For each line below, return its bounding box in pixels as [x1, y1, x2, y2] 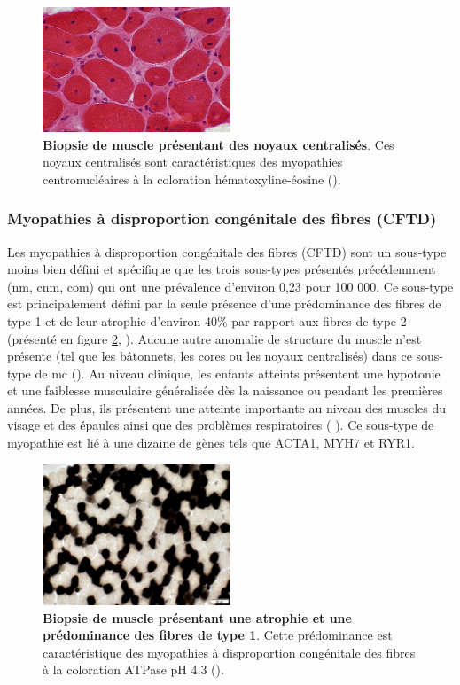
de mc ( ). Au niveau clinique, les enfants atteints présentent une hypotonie [35, 363, 441, 382]
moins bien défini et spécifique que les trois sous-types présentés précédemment [7, 260, 436, 278]
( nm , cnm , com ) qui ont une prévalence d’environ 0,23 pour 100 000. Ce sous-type [7, 276, 454, 295]
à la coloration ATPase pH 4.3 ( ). [43, 660, 224, 679]
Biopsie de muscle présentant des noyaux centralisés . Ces [43, 135, 394, 153]
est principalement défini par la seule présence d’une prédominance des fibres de [7, 294, 441, 313]
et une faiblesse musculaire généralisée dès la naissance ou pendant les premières [7, 381, 443, 400]
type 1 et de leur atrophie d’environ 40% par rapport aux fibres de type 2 [7, 311, 407, 330]
